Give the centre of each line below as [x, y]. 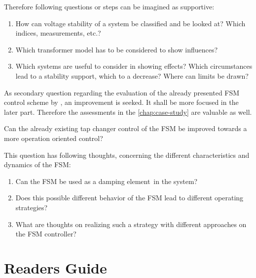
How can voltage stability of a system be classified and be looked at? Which [130, 23]
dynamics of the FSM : [37, 164]
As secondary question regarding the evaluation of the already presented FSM [122, 92]
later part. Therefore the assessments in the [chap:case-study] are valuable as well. [128, 112]
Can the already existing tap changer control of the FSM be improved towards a [126, 128]
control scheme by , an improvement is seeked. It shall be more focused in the [121, 102]
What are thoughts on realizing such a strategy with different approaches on [131, 224]
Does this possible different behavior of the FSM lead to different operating [129, 198]
